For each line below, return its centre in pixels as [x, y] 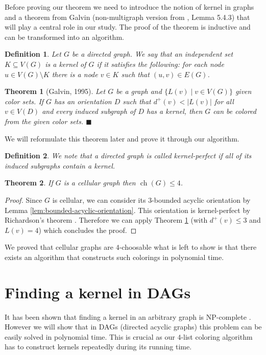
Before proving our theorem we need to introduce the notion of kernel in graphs [129, 7]
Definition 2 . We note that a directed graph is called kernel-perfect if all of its [128, 156]
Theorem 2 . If [29, 183]
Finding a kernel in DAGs [98, 292]
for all [224, 101]
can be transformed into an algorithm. [64, 37]
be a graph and [139, 91]
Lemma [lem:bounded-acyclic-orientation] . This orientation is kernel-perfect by [128, 210]
